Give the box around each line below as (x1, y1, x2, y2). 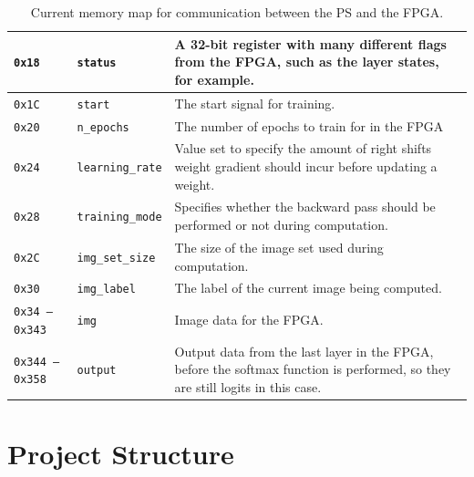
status (77, 57, 117, 70)
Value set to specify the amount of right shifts (174, 139, 432, 158)
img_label (77, 283, 136, 296)
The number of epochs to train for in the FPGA (174, 116, 444, 135)
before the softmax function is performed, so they (174, 359, 451, 378)
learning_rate (77, 161, 162, 174)
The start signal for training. (174, 93, 335, 112)
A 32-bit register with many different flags (174, 34, 447, 53)
